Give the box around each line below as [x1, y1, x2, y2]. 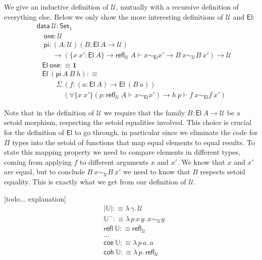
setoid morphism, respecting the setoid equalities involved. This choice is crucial [4, 117, 251, 127]
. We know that [177, 156, 225, 167]
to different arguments [80, 156, 148, 167]
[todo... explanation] [4, 193, 66, 204]
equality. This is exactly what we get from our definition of [4, 176, 186, 187]
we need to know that [123, 166, 190, 177]
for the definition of [4, 127, 65, 138]
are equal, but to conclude [4, 166, 85, 177]
